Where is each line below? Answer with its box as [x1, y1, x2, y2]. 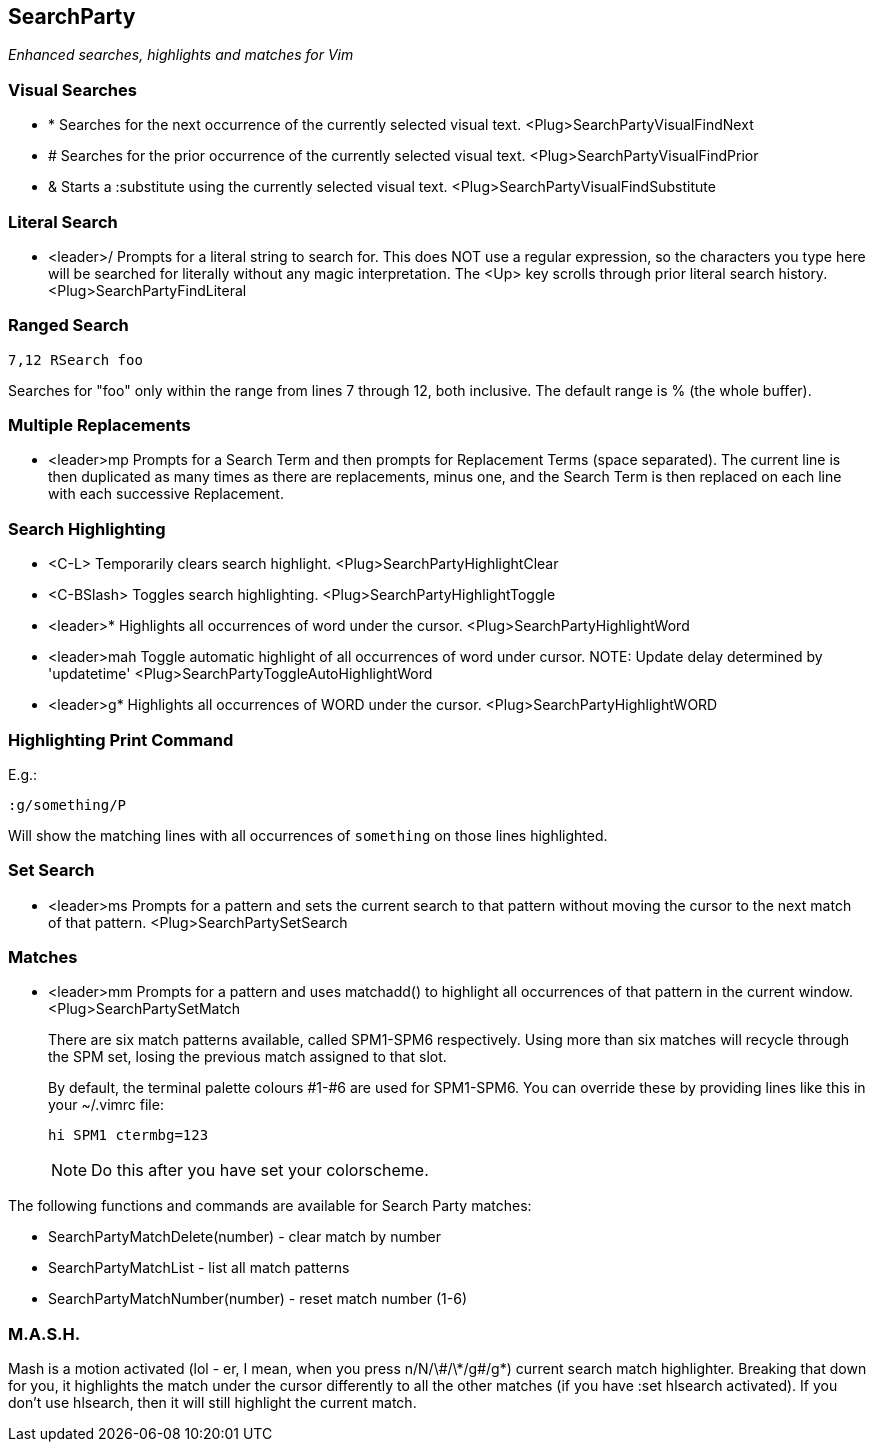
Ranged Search [8, 315, 129, 336]
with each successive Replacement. [48, 485, 284, 503]
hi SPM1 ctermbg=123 [48, 1127, 209, 1144]
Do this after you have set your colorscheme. [91, 1160, 429, 1181]
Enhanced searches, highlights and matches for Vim [8, 46, 354, 64]
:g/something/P [8, 796, 127, 813]
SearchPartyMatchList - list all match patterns [48, 1259, 350, 1277]
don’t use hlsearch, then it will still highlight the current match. [8, 1394, 417, 1412]
